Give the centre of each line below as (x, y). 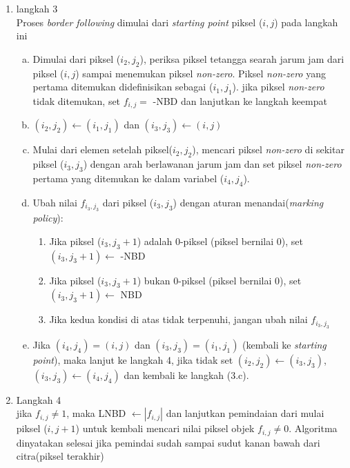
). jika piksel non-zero (278, 87)
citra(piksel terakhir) (60, 456)
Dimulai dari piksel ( (77, 58)
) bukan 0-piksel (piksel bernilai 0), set (219, 280)
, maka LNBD (96, 413)
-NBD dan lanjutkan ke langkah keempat (240, 100)
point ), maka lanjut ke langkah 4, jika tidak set (133, 359)
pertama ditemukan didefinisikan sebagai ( (123, 87)
